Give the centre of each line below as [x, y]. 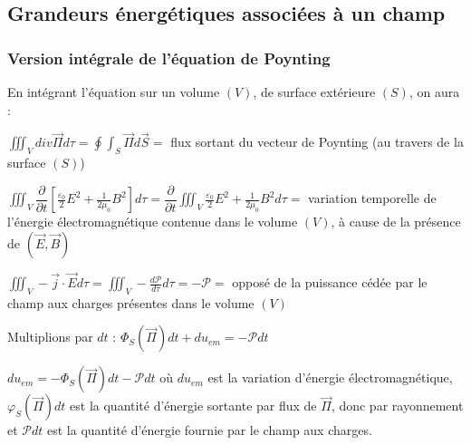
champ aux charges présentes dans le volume [131, 302]
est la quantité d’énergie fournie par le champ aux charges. [210, 430]
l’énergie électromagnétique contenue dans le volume [153, 222]
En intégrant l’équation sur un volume [114, 92]
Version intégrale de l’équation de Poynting [169, 58]
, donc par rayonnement [397, 406]
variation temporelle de [372, 198]
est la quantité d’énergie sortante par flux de [193, 406]
